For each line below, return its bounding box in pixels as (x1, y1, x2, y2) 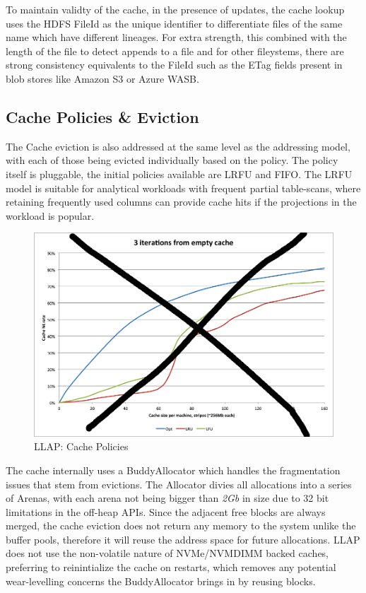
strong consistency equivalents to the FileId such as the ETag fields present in (6, 57, 343, 72)
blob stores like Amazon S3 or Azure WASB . (6, 71, 199, 86)
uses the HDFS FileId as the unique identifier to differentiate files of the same (6, 16, 343, 30)
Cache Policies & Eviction (6, 105, 199, 127)
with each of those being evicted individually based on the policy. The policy (6, 153, 338, 168)
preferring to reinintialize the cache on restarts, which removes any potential (6, 560, 336, 575)
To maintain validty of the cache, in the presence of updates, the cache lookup (6, 2, 345, 16)
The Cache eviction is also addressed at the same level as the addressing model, (6, 139, 350, 153)
